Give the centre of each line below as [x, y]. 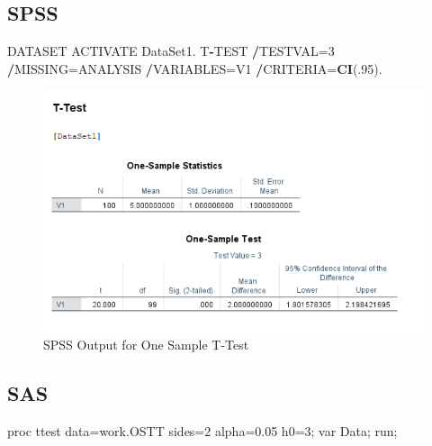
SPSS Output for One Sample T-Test [146, 345]
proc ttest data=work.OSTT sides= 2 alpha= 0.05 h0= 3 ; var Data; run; [202, 431]
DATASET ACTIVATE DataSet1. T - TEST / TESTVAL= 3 [171, 51]
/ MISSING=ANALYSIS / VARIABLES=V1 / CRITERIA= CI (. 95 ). [195, 68]
